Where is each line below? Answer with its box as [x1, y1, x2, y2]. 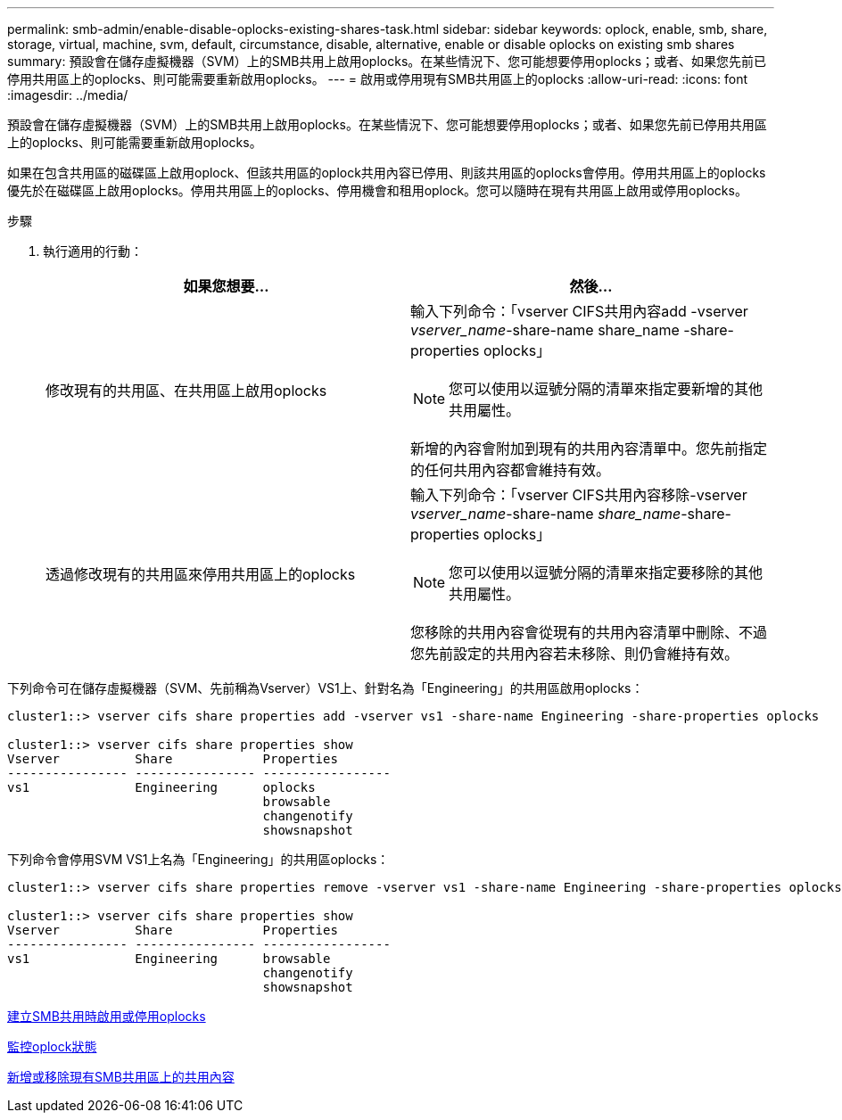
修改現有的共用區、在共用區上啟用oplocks [45, 382, 327, 399]
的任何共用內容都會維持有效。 [410, 461, 611, 479]
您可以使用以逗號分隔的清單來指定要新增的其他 [449, 380, 764, 398]
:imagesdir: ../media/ [7, 87, 128, 103]
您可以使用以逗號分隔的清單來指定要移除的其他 [449, 564, 764, 581]
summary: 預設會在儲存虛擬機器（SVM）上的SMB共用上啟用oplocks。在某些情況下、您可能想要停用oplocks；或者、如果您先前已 [7, 54, 767, 69]
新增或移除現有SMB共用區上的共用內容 [7, 1069, 235, 1084]
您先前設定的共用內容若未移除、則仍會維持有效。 [410, 645, 739, 663]
